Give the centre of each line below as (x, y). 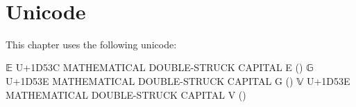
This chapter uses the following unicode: (91, 44)
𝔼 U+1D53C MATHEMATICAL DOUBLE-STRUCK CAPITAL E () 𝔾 (160, 67)
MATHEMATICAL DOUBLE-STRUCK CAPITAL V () (126, 94)
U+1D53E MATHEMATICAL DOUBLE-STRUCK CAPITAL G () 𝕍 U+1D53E (178, 80)
